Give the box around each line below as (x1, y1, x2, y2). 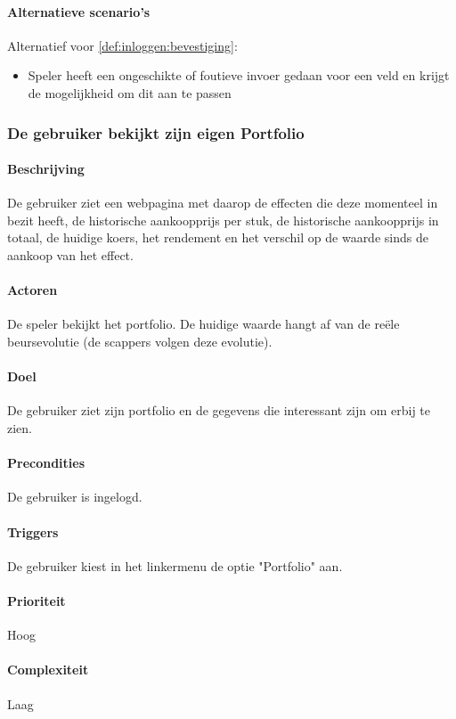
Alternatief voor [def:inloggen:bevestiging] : (7, 36, 238, 54)
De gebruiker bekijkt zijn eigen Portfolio (7, 121, 305, 143)
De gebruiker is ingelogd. (7, 487, 142, 506)
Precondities (7, 453, 85, 472)
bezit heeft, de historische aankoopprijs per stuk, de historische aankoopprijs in (7, 210, 439, 229)
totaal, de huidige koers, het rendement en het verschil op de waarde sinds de (7, 228, 428, 247)
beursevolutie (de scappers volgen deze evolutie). (7, 331, 273, 350)
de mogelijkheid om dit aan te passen (28, 83, 232, 102)
